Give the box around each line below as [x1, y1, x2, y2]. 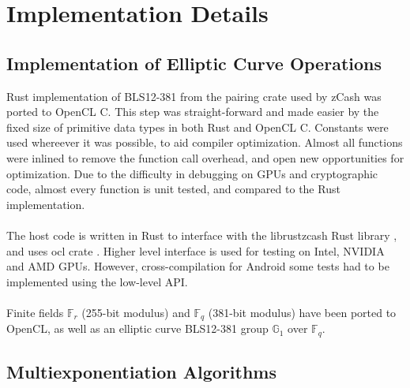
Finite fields [6, 304, 64, 320]
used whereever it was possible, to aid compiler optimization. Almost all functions [6, 134, 403, 151]
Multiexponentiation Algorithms [6, 360, 277, 384]
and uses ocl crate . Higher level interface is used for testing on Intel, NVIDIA [6, 242, 385, 259]
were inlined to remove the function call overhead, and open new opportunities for [6, 149, 404, 166]
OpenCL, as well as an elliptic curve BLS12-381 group [6, 320, 269, 337]
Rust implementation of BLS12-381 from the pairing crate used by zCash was [6, 88, 382, 104]
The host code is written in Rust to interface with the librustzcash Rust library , [6, 226, 397, 243]
